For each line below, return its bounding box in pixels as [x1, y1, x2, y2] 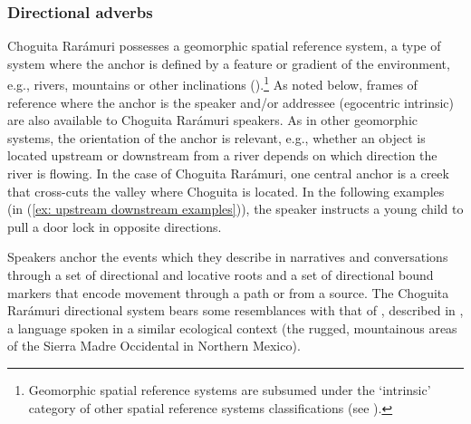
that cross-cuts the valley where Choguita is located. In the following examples [7, 181, 445, 200]
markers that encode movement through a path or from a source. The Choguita [7, 283, 449, 302]
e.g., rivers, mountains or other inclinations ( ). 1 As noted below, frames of [7, 72, 418, 94]
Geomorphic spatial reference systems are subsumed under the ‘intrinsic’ [28, 380, 431, 399]
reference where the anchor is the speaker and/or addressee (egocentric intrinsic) [7, 92, 455, 111]
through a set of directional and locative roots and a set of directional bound [7, 265, 434, 284]
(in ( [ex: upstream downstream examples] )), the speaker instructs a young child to [7, 199, 464, 218]
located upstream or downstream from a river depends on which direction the [7, 146, 437, 165]
